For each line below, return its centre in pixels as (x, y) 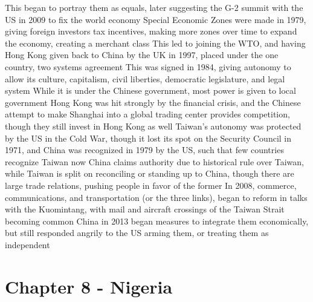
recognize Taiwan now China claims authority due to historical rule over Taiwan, (155, 161)
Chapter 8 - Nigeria (89, 286)
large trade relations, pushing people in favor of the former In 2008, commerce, (151, 185)
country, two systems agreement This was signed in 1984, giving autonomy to (148, 66)
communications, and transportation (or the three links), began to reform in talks (156, 197)
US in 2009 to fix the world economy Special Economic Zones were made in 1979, (156, 19)
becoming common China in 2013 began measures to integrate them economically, (157, 221)
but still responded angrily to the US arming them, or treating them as (137, 233)
